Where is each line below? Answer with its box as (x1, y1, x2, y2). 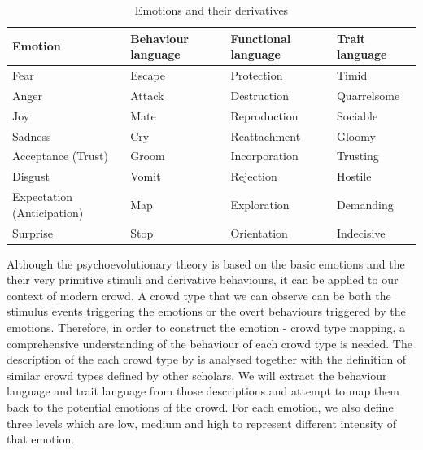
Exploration (230, 195, 290, 212)
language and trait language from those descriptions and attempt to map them (7, 382, 399, 400)
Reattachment (230, 127, 301, 144)
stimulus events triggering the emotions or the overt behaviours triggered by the (7, 303, 406, 320)
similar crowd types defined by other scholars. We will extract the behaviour (7, 366, 387, 383)
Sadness (12, 127, 51, 144)
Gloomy (336, 127, 376, 144)
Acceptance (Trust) (12, 147, 108, 164)
